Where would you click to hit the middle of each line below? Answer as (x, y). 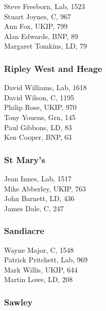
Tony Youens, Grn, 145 (40, 117)
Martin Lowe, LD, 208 (38, 279)
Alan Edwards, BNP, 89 (41, 36)
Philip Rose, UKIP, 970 (40, 107)
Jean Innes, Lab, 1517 (38, 178)
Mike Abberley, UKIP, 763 (45, 188)
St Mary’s (25, 159)
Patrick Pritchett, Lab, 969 (46, 260)
